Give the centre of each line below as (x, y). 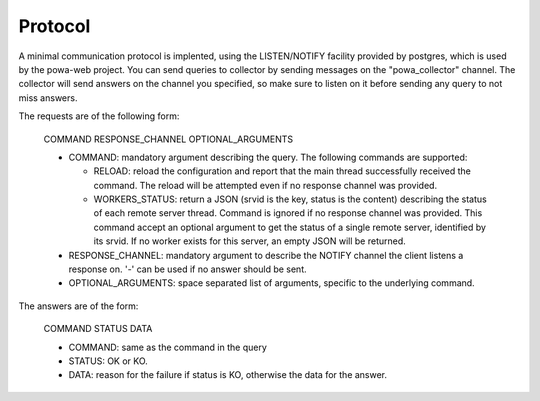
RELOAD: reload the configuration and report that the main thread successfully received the (282, 171)
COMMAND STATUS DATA (98, 329)
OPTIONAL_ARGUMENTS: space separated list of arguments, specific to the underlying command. (271, 283)
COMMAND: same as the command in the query (167, 347)
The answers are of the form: (78, 306)
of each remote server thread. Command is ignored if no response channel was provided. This (288, 213)
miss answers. (48, 97)
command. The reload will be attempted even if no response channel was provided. (265, 185)
